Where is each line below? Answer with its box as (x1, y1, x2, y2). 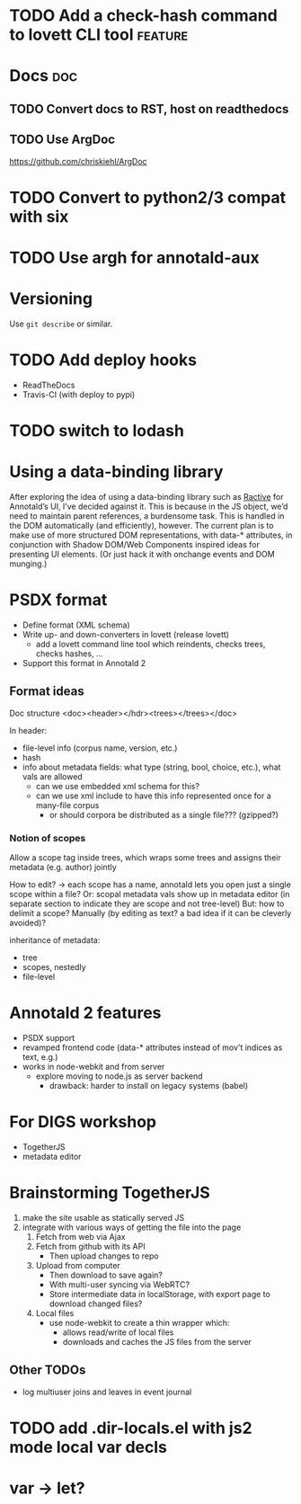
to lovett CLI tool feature (9, 24, 189, 45)
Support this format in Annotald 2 (22, 657, 146, 668)
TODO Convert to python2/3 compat (9, 187, 286, 208)
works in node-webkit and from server (22, 1061, 165, 1072)
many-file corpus (35, 799, 100, 810)
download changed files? (49, 1298, 143, 1309)
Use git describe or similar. (9, 318, 113, 329)
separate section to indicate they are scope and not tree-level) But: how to (9, 898, 285, 909)
